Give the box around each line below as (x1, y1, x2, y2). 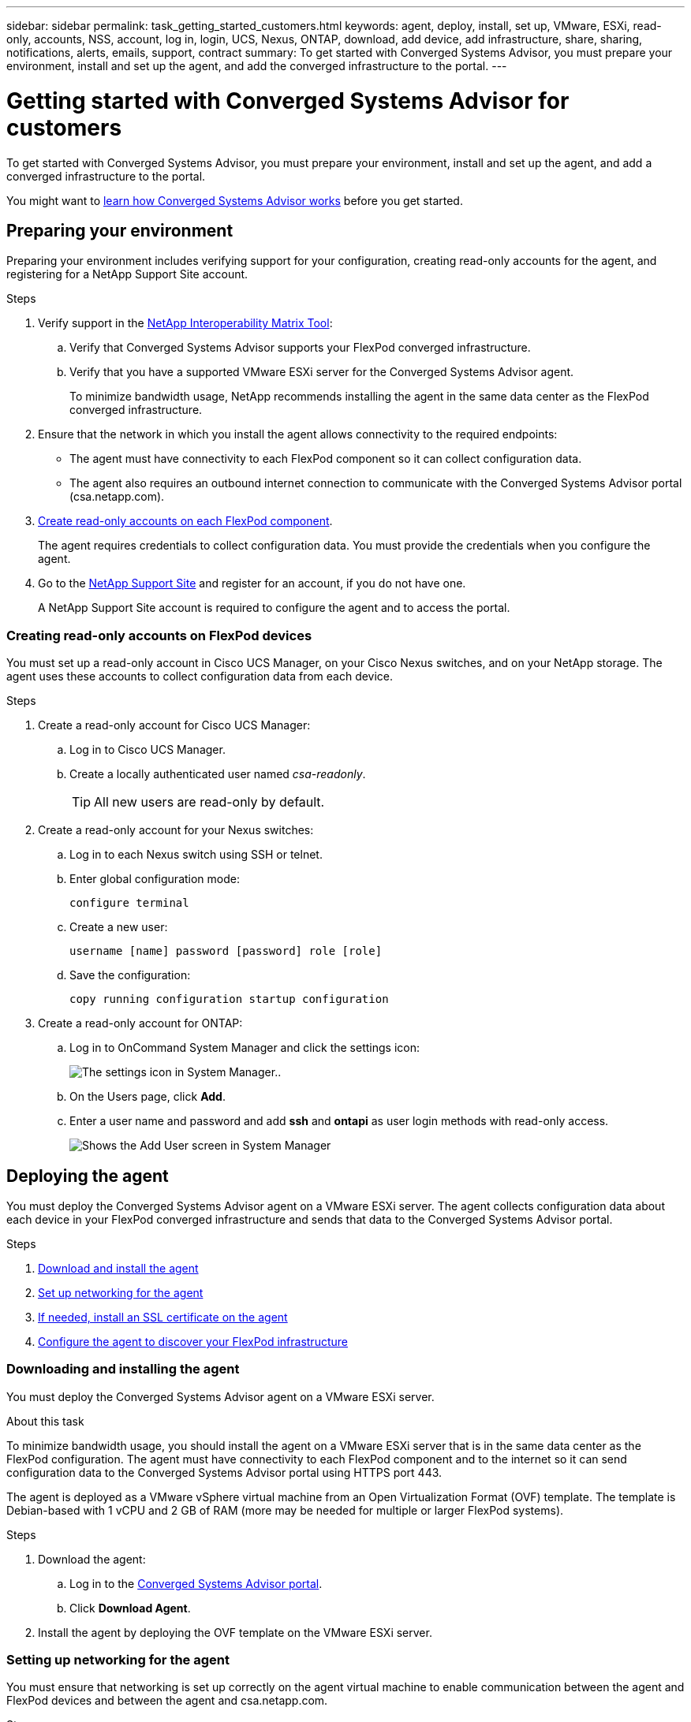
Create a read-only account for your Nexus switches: (38, 823, 314, 837)
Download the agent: (38, 1552, 146, 1566)
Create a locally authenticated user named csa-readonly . (69, 767, 366, 781)
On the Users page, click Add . (69, 1090, 226, 1104)
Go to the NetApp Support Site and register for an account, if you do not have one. (38, 576, 466, 591)
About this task (6, 1414, 84, 1428)
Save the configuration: (69, 968, 191, 982)
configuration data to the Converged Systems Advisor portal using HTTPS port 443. (6, 1465, 443, 1479)
